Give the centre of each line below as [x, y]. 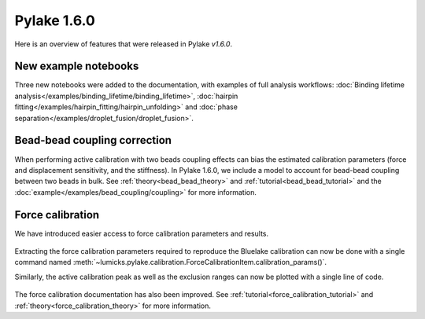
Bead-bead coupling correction [93, 140]
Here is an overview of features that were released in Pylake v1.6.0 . [123, 44]
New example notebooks [77, 66]
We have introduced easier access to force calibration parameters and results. [142, 233]
